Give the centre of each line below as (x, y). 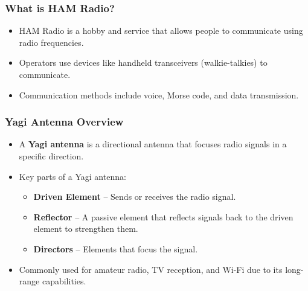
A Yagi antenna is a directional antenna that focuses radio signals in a (153, 144)
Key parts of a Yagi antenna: (72, 176)
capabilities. (64, 281)
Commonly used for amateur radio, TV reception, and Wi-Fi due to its (151, 269)
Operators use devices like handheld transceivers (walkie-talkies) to (143, 62)
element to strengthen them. (86, 229)
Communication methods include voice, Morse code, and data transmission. (159, 94)
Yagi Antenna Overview (64, 122)
